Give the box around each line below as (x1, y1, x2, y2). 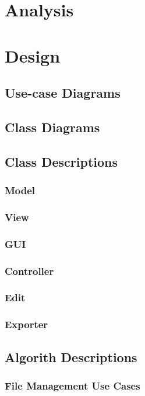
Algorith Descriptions (5, 347, 137, 366)
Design (5, 43, 61, 67)
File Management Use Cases (5, 378, 140, 392)
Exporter (5, 317, 48, 332)
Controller (5, 263, 54, 278)
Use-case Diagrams (5, 84, 121, 102)
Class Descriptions (5, 152, 118, 170)
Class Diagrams (5, 118, 100, 136)
